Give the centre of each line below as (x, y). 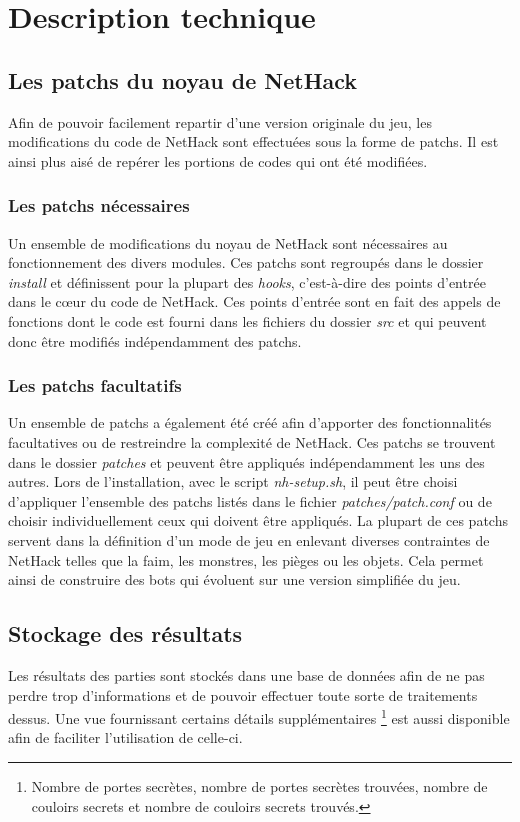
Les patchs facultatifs (95, 385)
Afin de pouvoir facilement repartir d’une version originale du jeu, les (220, 121)
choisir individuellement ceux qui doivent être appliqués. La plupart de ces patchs (258, 520)
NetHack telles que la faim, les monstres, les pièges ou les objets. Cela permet (246, 559)
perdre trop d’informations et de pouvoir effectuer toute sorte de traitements (243, 694)
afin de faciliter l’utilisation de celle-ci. (125, 737)
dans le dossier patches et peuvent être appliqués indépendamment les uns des (246, 461)
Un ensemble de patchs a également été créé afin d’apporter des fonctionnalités (250, 422)
